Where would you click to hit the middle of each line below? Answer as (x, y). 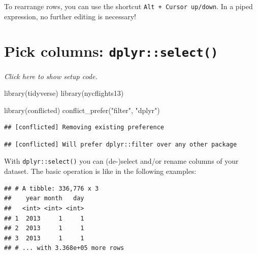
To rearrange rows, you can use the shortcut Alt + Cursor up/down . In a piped (128, 6)
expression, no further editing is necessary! (70, 16)
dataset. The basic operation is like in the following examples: (100, 171)
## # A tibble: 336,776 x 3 (52, 188)
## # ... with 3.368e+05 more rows (64, 248)
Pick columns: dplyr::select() (111, 51)
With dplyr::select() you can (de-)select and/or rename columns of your (121, 161)
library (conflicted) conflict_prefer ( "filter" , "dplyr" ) (82, 110)
